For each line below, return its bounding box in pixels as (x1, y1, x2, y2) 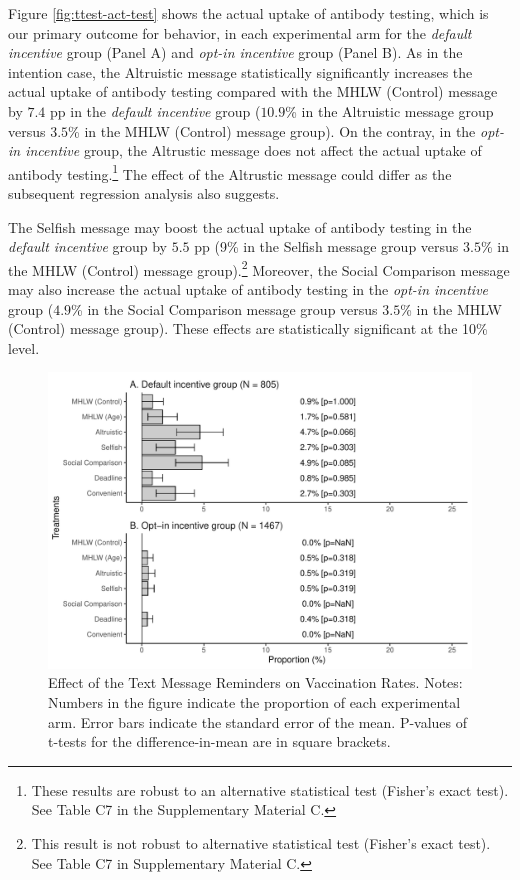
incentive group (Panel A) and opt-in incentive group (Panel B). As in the (8, 42, 463, 63)
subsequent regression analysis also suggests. (8, 183, 280, 203)
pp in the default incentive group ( (50, 100, 261, 121)
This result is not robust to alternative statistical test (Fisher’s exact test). (31, 833, 491, 854)
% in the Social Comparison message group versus (71, 298, 378, 319)
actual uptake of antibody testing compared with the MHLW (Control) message (8, 81, 498, 102)
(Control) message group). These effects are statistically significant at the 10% (8, 318, 488, 339)
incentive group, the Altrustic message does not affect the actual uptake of (25, 140, 482, 161)
